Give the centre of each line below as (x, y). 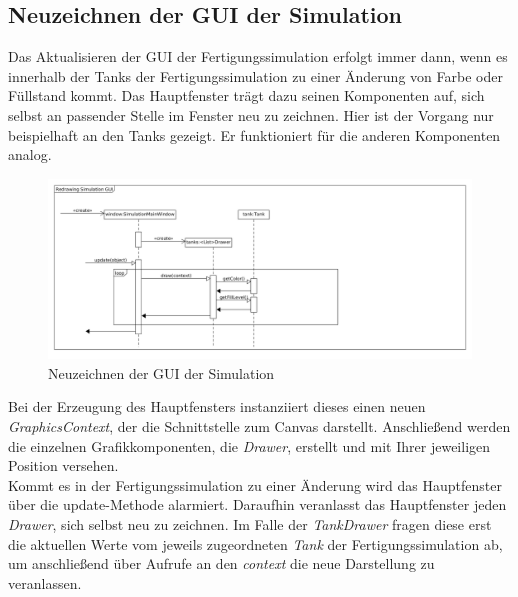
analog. (30, 154)
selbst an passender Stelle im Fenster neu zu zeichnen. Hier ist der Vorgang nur (251, 114)
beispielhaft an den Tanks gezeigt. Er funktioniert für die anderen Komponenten (254, 134)
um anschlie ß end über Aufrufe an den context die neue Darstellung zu (221, 563)
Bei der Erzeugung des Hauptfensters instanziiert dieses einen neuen (217, 406)
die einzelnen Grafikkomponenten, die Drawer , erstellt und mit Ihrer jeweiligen (249, 445)
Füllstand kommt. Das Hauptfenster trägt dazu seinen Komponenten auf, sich (246, 95)
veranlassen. (45, 582)
